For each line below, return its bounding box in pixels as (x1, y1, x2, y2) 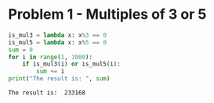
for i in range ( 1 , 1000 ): (8, 53, 92, 61)
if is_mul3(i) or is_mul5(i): (22, 60, 122, 68)
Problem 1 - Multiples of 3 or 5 (8, 5, 207, 23)
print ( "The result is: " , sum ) (8, 75, 111, 83)
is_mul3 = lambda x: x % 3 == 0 (8, 31, 107, 39)
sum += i (36, 68, 65, 76)
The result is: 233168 (8, 89, 86, 97)
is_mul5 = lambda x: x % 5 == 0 (8, 38, 107, 46)
